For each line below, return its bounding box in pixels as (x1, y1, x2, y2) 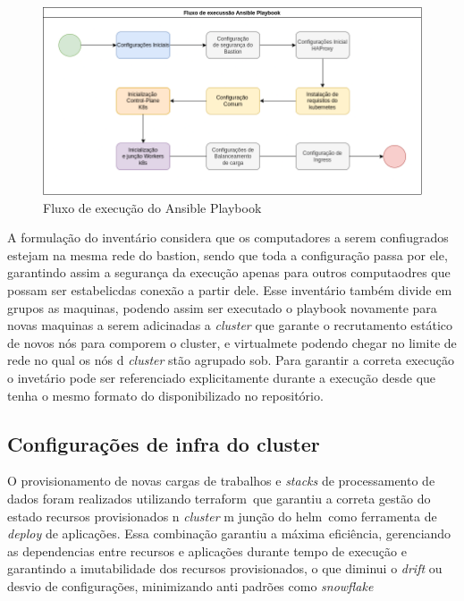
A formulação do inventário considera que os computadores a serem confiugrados (7, 228, 449, 247)
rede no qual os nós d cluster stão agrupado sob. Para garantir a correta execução (7, 351, 454, 369)
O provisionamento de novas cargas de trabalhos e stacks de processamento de (7, 471, 435, 490)
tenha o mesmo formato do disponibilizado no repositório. (7, 385, 324, 404)
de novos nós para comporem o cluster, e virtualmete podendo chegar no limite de (7, 333, 457, 351)
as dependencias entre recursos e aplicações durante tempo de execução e (7, 541, 407, 560)
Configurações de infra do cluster (7, 429, 320, 457)
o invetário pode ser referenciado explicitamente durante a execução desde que (7, 368, 436, 386)
